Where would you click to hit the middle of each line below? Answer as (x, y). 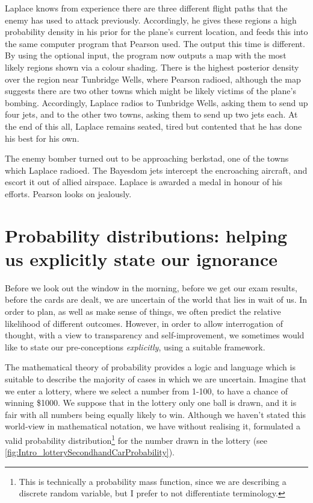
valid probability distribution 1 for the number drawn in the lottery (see (136, 439)
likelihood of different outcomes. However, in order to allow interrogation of (144, 323)
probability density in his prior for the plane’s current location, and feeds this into (156, 32)
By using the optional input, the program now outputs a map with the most (146, 55)
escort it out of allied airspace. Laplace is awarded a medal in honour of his (144, 182)
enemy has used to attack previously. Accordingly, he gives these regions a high (151, 20)
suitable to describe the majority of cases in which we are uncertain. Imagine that (156, 378)
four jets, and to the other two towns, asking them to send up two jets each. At (151, 114)
